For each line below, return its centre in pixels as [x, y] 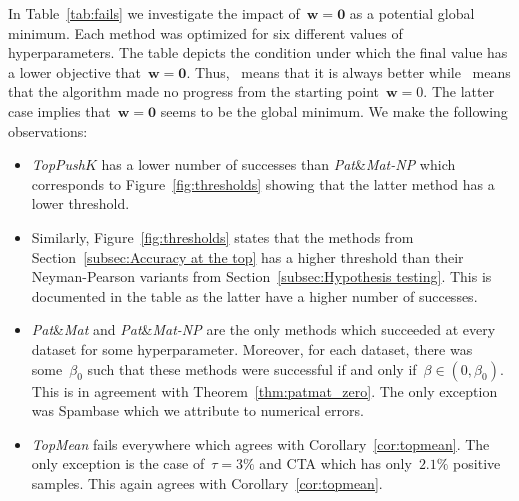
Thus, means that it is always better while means [352, 71]
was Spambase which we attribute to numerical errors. [197, 410]
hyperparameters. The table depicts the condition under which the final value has [258, 52]
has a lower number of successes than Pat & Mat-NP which [278, 164]
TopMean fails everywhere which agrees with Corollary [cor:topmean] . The [260, 443]
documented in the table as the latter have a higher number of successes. [254, 295]
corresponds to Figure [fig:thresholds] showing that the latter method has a [263, 183]
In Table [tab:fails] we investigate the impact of [154, 13]
